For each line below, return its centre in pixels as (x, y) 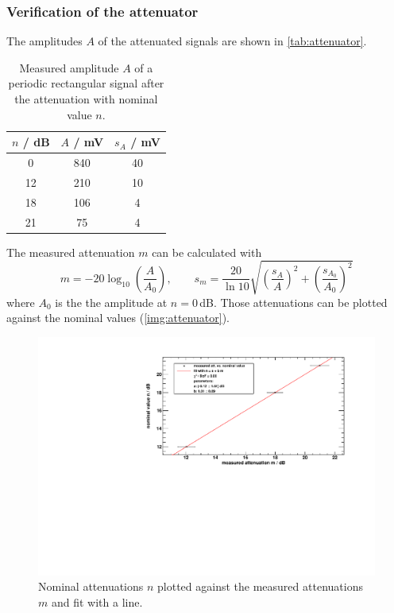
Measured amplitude (69, 67)
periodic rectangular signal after (86, 83)
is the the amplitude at (111, 302)
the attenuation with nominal (86, 99)
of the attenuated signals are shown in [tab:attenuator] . (232, 41)
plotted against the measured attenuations (260, 586)
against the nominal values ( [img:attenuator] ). (118, 318)
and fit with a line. (97, 601)
